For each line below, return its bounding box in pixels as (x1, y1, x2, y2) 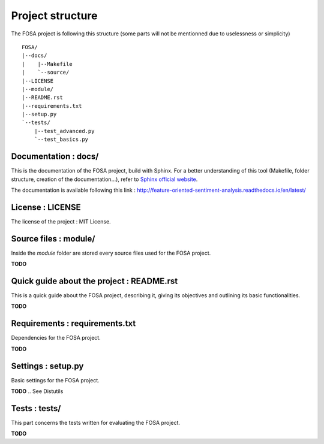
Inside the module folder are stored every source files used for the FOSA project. (11, 249, 211, 256)
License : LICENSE (11, 202, 81, 212)
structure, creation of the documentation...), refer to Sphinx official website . (11, 176, 198, 183)
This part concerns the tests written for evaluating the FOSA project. (11, 419, 180, 426)
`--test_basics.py (34, 136, 89, 143)
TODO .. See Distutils (11, 388, 64, 395)
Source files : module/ (11, 234, 95, 244)
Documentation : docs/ (11, 152, 99, 162)
